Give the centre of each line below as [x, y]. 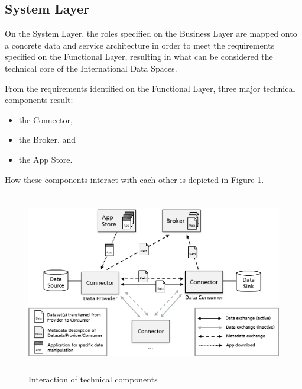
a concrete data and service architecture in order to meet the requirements [140, 45]
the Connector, [46, 119]
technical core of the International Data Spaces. [91, 68]
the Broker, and [47, 139]
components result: [39, 100]
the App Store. [46, 159]
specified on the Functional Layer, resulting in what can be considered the [139, 57]
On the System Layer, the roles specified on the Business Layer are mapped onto [151, 33]
